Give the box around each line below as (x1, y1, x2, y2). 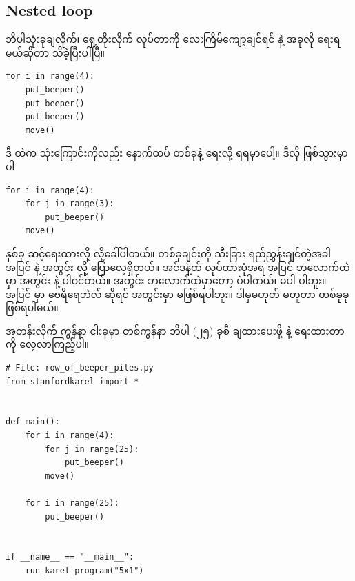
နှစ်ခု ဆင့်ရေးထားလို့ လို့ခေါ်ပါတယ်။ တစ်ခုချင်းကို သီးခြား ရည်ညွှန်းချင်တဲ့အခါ (6, 246, 332, 260)
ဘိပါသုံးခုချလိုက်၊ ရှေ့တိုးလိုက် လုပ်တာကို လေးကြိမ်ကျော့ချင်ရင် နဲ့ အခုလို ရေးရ (6, 32, 341, 46)
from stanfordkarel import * (6, 376, 139, 386)
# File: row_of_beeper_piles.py (6, 363, 154, 373)
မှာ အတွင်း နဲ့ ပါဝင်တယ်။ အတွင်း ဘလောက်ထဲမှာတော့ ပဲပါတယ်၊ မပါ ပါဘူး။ (6, 273, 327, 288)
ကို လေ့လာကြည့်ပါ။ (6, 337, 90, 351)
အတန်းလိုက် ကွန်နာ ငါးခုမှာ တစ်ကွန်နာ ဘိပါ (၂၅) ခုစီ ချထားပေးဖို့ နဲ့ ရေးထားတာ (6, 323, 345, 337)
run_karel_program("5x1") (25, 565, 144, 575)
